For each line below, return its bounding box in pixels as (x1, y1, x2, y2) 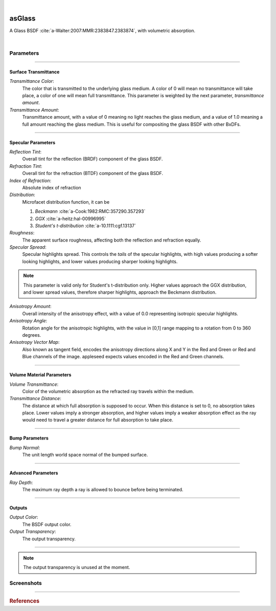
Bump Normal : (9, 444, 40, 450)
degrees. (22, 332, 41, 338)
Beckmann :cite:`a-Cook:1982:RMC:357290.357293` (35, 208, 146, 214)
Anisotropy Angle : (9, 318, 48, 324)
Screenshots (9, 580, 42, 587)
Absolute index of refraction (22, 184, 81, 190)
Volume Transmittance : (9, 381, 59, 387)
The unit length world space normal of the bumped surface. (22, 452, 148, 458)
